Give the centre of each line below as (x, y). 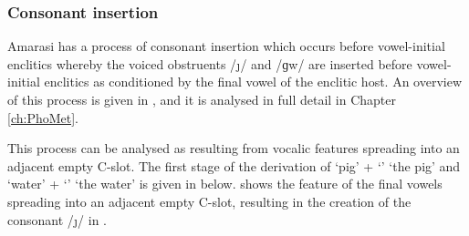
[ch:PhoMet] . (43, 117)
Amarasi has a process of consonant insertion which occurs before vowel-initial (226, 46)
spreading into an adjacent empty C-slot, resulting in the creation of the (209, 201)
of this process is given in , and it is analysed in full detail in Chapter (202, 99)
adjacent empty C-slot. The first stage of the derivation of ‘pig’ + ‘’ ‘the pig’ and (234, 165)
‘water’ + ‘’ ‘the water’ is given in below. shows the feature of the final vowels (225, 184)
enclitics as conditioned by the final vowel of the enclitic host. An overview (253, 82)
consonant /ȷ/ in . (57, 219)
